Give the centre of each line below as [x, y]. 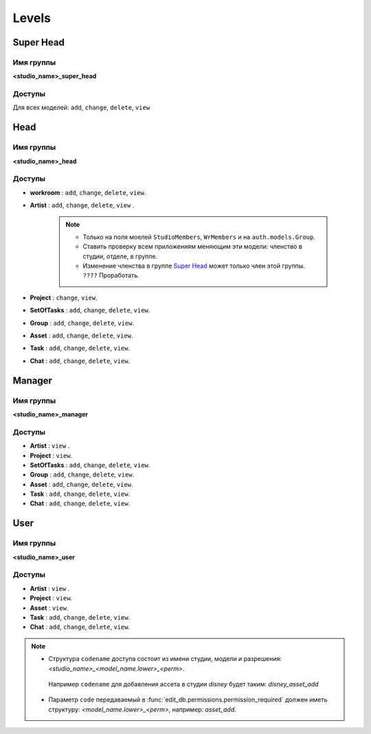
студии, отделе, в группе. [120, 256]
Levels [32, 18]
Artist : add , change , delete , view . [82, 205]
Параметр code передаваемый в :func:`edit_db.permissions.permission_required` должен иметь [188, 700]
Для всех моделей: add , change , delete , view [81, 107]
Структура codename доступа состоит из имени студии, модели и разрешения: [165, 659]
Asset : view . [49, 608]
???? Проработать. [111, 275]
